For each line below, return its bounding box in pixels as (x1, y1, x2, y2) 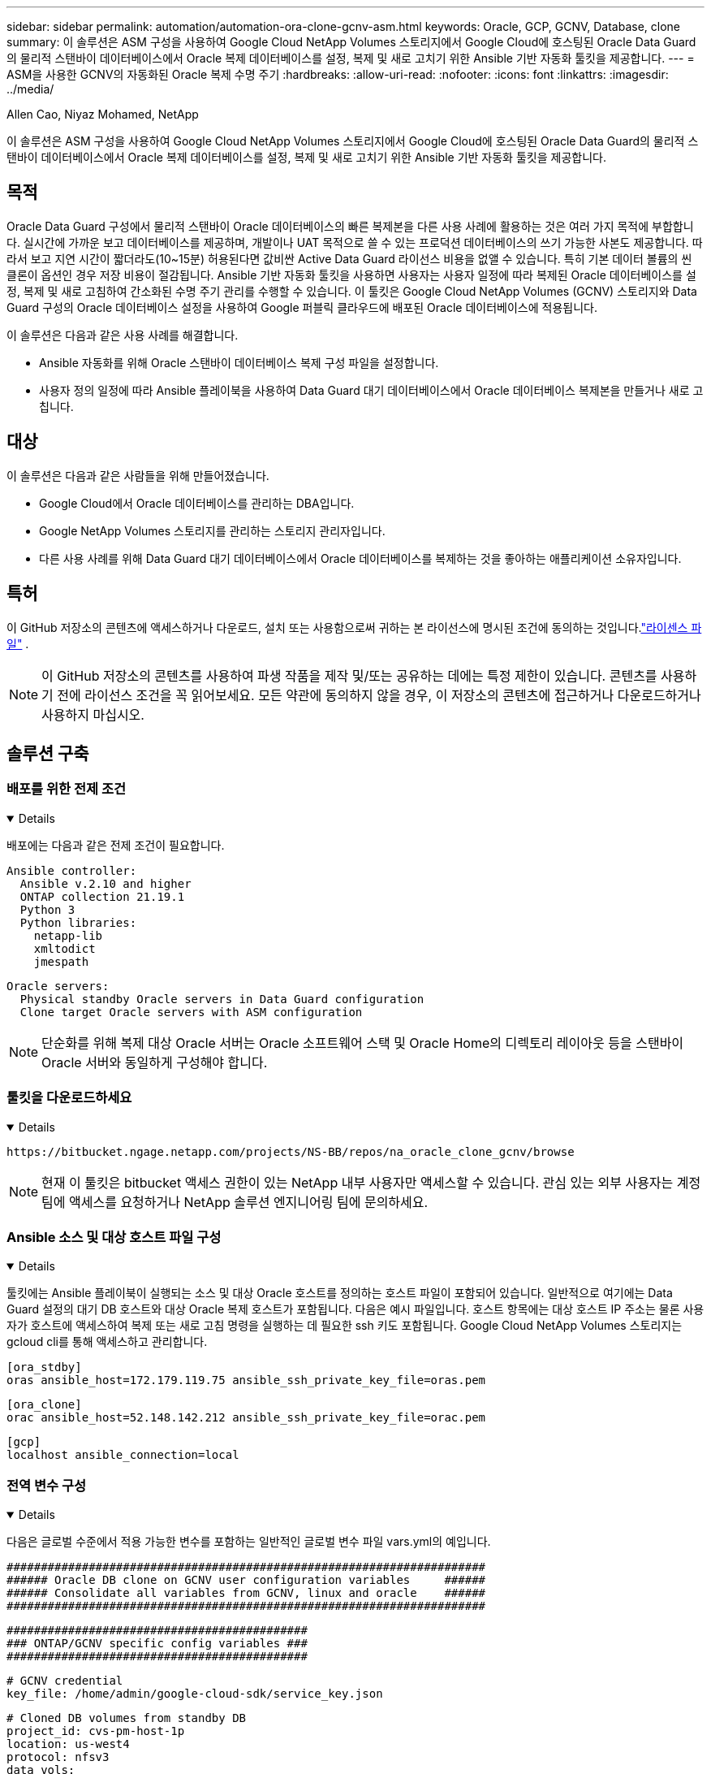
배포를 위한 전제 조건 (6, 781, 127, 798)
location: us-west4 (6, 1737, 130, 1750)
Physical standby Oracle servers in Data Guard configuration (19, 992, 424, 1006)
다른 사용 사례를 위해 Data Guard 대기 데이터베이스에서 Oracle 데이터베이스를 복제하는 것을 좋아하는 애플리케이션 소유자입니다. (39, 551, 682, 565)
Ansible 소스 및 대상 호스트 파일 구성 (6, 1228, 222, 1245)
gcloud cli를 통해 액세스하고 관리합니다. (6, 1335, 208, 1349)
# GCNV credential (6, 1674, 123, 1687)
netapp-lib (33, 928, 103, 942)
